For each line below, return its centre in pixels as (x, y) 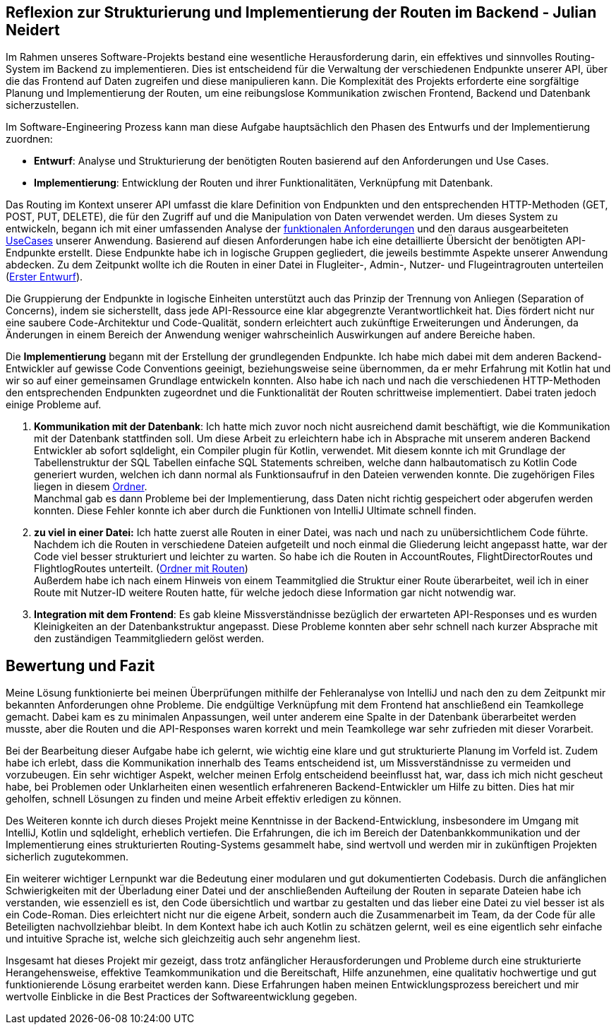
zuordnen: (29, 139)
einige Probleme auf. (54, 405)
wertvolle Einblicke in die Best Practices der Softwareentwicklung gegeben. (181, 997)
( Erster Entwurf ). (44, 277)
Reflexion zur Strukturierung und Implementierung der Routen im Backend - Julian (301, 12)
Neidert (33, 30)
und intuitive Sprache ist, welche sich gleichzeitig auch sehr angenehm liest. (183, 939)
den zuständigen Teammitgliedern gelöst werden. (149, 639)
